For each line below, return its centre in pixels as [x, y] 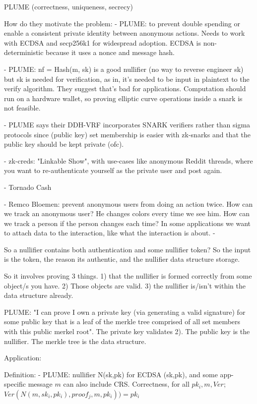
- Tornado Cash [28, 187]
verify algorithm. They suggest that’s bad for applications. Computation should [125, 88]
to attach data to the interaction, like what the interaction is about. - [110, 233]
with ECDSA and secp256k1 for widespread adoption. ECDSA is [103, 42]
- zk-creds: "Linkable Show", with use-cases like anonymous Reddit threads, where [128, 160]
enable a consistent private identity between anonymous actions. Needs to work [125, 33]
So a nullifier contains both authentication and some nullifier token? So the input [128, 249]
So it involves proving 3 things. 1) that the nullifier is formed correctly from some [128, 276]
